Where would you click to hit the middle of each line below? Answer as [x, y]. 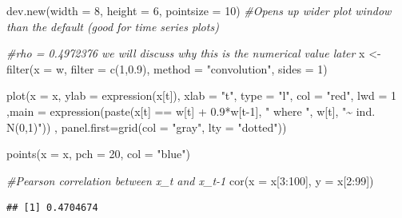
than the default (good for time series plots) [113, 26]
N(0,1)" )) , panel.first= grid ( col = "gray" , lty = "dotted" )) [147, 127]
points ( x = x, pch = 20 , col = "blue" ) [98, 154]
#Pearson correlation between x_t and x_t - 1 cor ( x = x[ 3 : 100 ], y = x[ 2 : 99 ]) [190, 180]
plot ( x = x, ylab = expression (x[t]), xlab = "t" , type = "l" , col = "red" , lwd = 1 [202, 95]
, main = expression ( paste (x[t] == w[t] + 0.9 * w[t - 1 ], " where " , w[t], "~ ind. [191, 111]
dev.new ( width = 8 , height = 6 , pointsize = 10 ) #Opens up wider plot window [199, 10]
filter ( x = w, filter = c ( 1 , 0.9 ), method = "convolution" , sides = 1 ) [167, 68]
